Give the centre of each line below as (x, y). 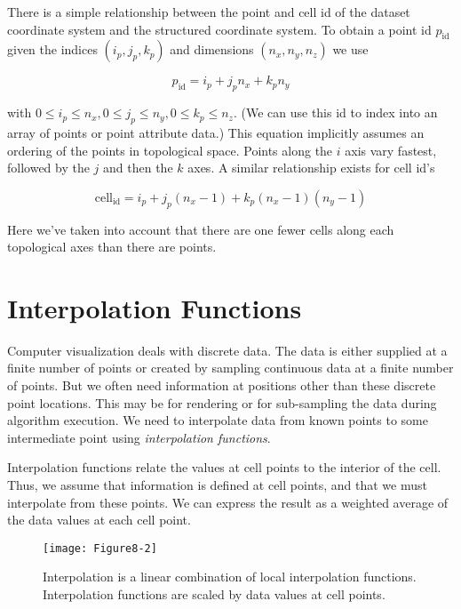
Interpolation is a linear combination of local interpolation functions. (230, 577)
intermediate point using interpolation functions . (139, 437)
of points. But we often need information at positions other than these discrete (222, 385)
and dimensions (212, 49)
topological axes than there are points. (112, 247)
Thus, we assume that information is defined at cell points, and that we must (217, 485)
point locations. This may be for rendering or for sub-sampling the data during (222, 402)
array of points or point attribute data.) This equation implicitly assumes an (216, 132)
